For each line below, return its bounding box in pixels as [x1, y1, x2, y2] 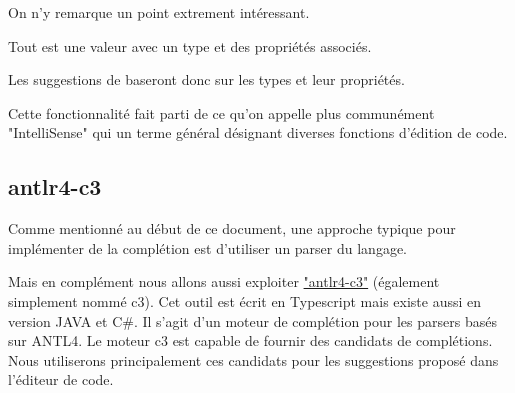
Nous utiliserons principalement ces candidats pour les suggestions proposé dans [8, 349, 499, 370]
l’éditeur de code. [8, 369, 114, 390]
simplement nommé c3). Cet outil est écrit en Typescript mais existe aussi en [8, 290, 482, 311]
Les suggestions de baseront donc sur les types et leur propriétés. [8, 69, 405, 90]
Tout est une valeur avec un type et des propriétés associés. [8, 35, 372, 56]
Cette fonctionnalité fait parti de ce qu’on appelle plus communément [8, 102, 435, 123]
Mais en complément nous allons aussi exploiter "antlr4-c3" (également [8, 271, 440, 292]
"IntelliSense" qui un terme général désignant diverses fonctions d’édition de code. [8, 122, 508, 143]
